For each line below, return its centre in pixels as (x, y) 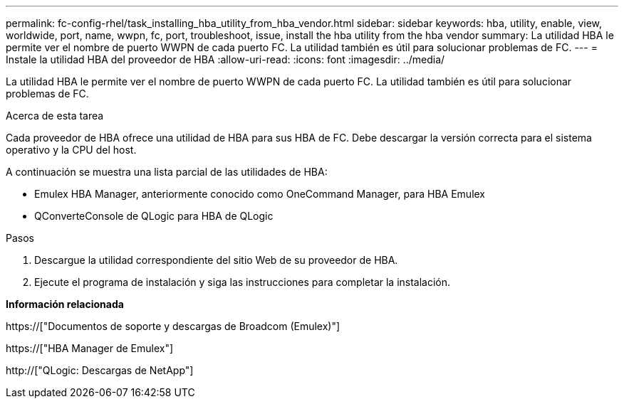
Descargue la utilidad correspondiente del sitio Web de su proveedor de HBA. (216, 260)
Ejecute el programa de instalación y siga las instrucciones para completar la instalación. (243, 282)
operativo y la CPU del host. (71, 150)
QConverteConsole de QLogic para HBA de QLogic (154, 216)
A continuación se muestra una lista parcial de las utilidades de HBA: (167, 172)
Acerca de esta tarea (55, 116)
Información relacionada (65, 304)
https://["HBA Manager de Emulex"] (90, 348)
